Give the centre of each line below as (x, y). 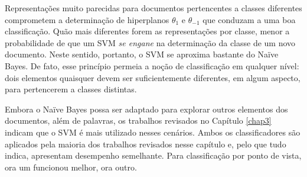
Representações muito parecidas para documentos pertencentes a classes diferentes (153, 8)
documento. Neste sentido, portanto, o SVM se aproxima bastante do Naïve (142, 54)
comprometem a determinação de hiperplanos (87, 19)
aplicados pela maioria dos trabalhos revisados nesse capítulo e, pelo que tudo (146, 144)
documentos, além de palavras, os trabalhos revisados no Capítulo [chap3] (138, 120)
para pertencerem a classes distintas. (71, 89)
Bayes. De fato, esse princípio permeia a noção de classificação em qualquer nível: (152, 65)
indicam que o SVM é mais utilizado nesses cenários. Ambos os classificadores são (153, 132)
